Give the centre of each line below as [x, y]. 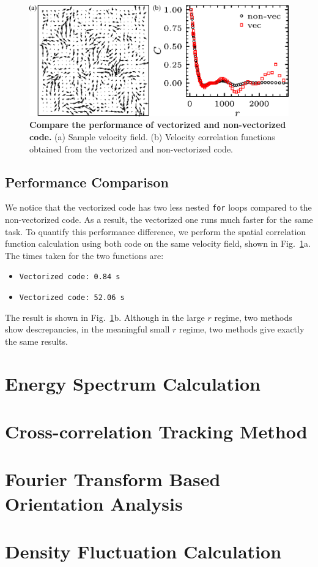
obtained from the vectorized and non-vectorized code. [131, 148]
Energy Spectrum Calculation [133, 383]
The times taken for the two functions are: [84, 255]
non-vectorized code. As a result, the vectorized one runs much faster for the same [159, 220]
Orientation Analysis [94, 503]
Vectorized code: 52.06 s [72, 298]
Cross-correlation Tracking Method [156, 431]
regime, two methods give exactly [242, 329]
